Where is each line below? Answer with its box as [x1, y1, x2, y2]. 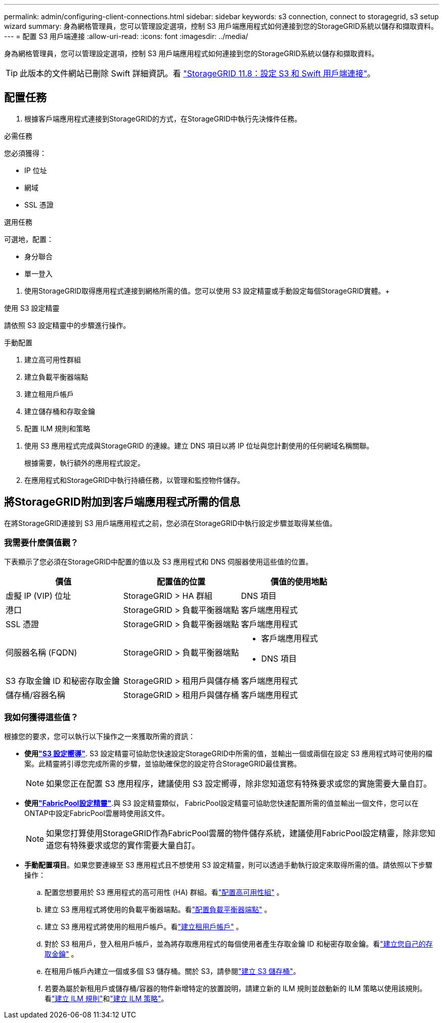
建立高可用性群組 [24, 355, 81, 364]
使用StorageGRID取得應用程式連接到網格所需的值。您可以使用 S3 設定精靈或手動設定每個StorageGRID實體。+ [24, 286, 390, 295]
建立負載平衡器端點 [24, 372, 88, 381]
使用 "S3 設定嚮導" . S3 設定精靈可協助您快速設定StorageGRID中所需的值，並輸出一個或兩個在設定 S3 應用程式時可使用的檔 [24, 749, 433, 758]
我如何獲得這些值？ [4, 712, 79, 722]
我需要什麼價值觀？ [4, 538, 79, 548]
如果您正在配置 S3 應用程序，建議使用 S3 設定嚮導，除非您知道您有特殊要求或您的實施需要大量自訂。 [46, 779, 432, 789]
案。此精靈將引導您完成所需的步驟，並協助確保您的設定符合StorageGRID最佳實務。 [24, 759, 301, 768]
